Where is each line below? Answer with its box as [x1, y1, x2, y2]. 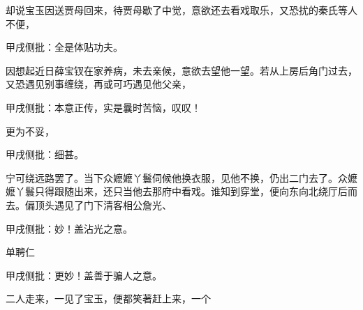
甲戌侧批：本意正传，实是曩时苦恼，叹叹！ [6, 100, 201, 114]
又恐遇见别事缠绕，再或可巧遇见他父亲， [6, 77, 191, 91]
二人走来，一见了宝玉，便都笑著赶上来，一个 [6, 291, 211, 306]
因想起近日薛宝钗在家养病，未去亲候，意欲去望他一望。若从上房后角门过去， [6, 63, 357, 77]
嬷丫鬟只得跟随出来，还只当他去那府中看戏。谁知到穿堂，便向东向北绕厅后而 [6, 184, 357, 199]
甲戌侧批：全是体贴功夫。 [6, 40, 123, 54]
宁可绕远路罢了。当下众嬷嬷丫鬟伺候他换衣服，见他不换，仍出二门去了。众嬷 [6, 170, 357, 185]
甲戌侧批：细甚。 [6, 147, 84, 162]
